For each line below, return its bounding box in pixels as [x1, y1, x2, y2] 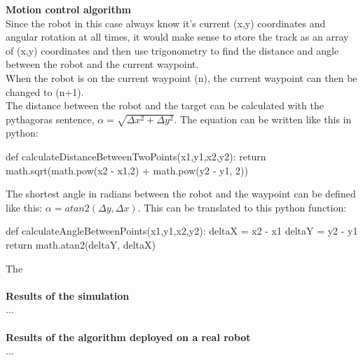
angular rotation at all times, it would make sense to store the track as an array [6, 29, 349, 44]
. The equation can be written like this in [174, 111, 352, 126]
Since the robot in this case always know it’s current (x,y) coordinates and [6, 15, 326, 30]
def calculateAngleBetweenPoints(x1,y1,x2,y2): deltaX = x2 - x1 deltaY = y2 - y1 [6, 223, 358, 238]
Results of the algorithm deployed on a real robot [6, 329, 251, 344]
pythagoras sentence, [6, 111, 95, 126]
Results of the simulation [6, 288, 130, 303]
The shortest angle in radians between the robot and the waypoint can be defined [6, 186, 356, 201]
